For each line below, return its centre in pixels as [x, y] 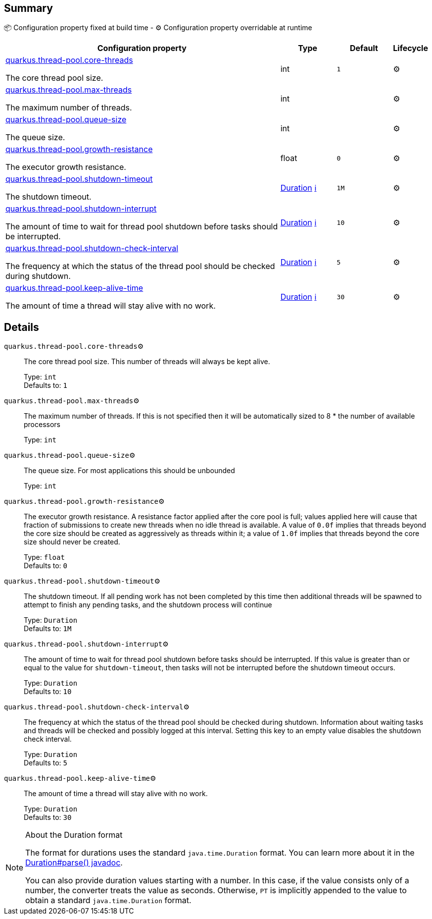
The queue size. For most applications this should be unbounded [129, 471]
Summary [28, 8]
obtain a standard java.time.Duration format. [108, 900]
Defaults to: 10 [48, 692]
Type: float [44, 557]
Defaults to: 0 [46, 566]
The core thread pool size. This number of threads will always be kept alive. [147, 362]
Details [22, 327]
